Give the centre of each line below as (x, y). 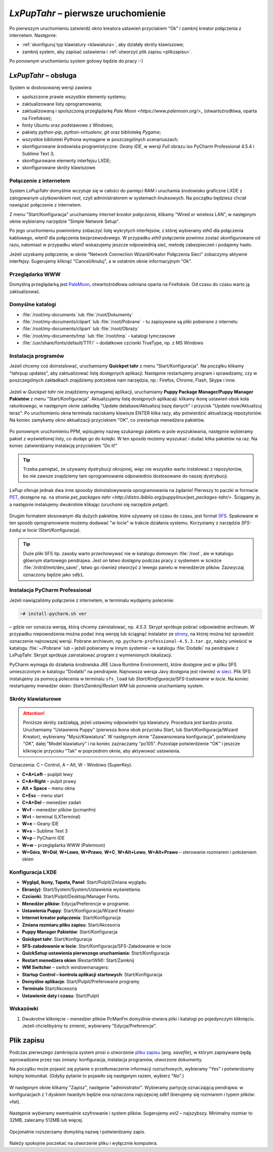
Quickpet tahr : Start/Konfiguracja (57, 939)
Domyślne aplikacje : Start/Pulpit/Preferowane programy (81, 981)
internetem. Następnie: (33, 35)
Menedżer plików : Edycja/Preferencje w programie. (76, 903)
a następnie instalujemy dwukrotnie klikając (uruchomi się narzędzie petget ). (89, 504)
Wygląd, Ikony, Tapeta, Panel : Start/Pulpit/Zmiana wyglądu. (85, 882)
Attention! (34, 713)
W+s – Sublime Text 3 (45, 831)
